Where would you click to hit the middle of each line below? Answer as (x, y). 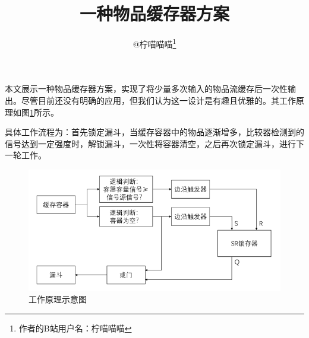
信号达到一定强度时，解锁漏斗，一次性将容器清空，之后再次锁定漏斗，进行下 (154, 143)
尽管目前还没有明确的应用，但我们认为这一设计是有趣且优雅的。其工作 (158, 100)
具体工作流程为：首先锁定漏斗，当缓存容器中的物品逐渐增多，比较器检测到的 (154, 132)
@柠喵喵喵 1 (154, 43)
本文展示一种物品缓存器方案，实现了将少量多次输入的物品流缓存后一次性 (146, 89)
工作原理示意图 (58, 299)
